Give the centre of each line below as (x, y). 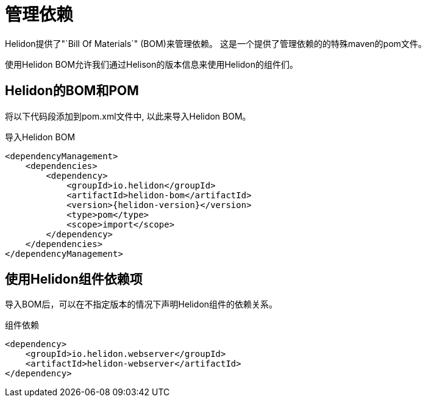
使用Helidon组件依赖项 (74, 279)
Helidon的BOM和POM (72, 91)
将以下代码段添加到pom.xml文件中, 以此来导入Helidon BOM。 (128, 116)
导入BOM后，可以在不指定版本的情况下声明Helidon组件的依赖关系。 (141, 304)
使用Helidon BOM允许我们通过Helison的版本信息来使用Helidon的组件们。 (152, 64)
